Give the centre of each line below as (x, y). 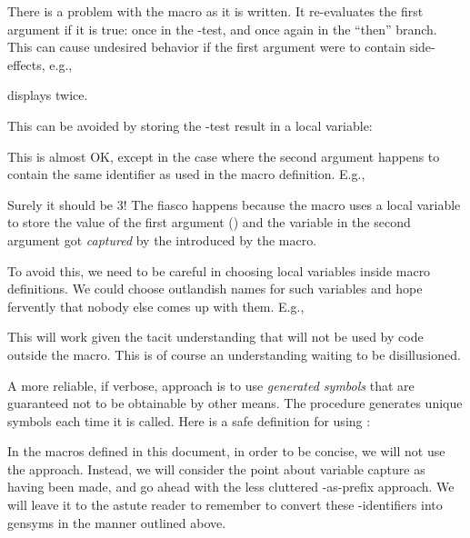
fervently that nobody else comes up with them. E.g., (156, 306)
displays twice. (48, 95)
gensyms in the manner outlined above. (117, 522)
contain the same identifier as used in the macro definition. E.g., (186, 174)
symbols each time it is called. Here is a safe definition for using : (189, 420)
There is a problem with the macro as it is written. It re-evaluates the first (215, 11)
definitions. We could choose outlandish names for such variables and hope (215, 289)
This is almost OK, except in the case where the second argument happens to (224, 156)
